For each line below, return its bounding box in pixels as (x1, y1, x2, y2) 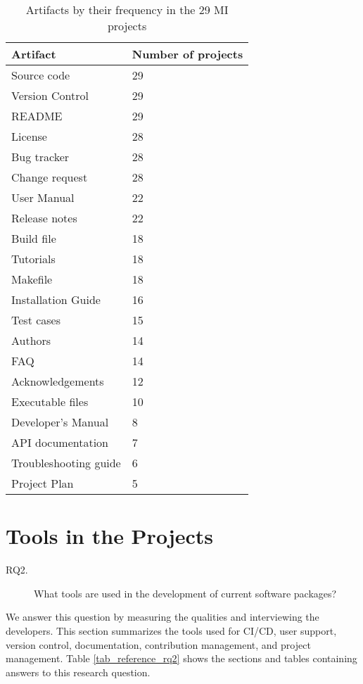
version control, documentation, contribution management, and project (6, 637, 311, 652)
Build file (11, 230, 56, 246)
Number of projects (132, 46, 243, 62)
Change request (11, 169, 88, 185)
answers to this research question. (6, 664, 151, 679)
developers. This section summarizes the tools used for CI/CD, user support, (6, 623, 337, 638)
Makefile (11, 271, 53, 287)
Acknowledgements (11, 373, 104, 389)
